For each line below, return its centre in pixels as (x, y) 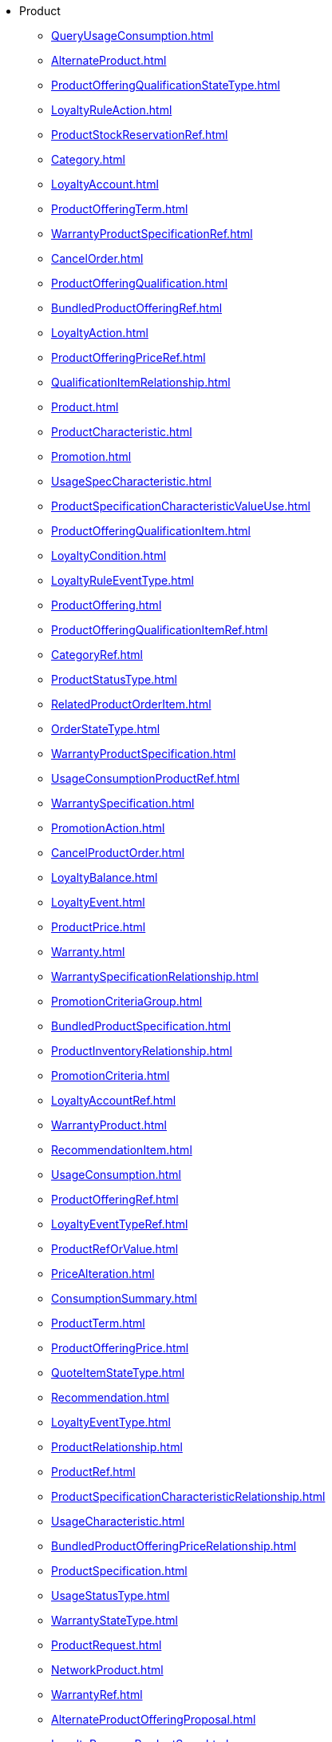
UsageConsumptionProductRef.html (146, 778)
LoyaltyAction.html (100, 333)
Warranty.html (88, 952)
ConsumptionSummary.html (124, 1298)
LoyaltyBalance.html (105, 877)
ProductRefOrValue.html (115, 1249)
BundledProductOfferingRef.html (137, 308)
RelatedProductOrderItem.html (131, 704)
